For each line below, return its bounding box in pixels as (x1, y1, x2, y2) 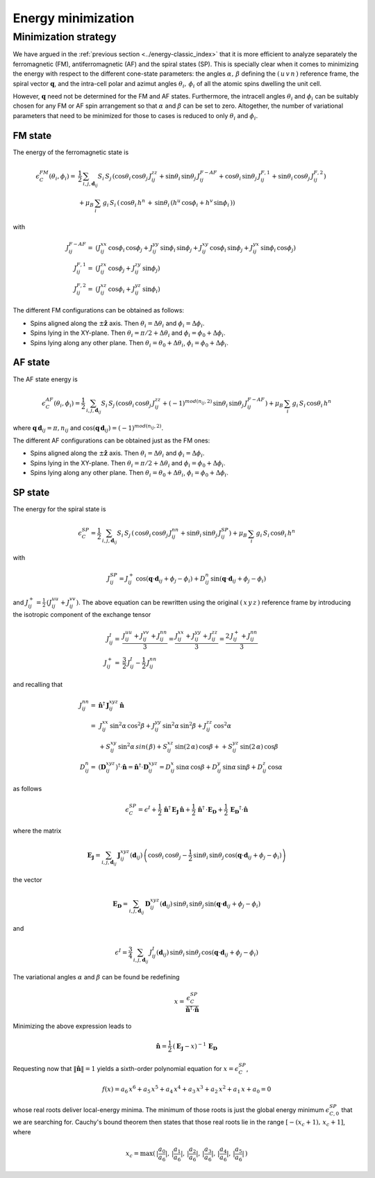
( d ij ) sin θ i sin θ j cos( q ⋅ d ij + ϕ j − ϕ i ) (156, 948, 258, 958)
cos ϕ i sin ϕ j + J (209, 244, 253, 254)
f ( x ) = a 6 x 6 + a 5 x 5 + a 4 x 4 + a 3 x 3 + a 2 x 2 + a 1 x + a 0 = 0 (101, 1084, 272, 1095)
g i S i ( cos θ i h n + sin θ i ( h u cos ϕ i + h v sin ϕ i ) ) (102, 198, 235, 208)
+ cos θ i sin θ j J (219, 172, 261, 182)
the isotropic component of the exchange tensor (12, 611, 151, 619)
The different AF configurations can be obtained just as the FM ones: (12, 436, 210, 445)
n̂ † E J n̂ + (163, 804, 191, 815)
